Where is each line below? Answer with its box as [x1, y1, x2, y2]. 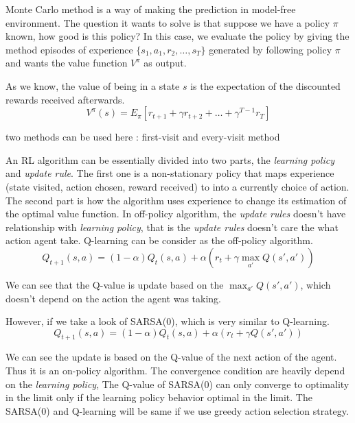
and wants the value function [5, 56, 128, 70]
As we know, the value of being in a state [5, 78, 180, 93]
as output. [144, 56, 187, 70]
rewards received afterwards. [5, 92, 125, 106]
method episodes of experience [5, 42, 133, 56]
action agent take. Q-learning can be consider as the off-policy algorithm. [5, 233, 313, 247]
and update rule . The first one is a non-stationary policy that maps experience [5, 166, 334, 180]
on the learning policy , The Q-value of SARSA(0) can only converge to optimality [5, 376, 350, 391]
